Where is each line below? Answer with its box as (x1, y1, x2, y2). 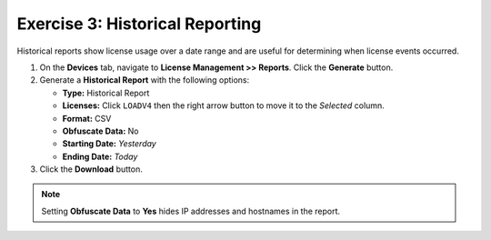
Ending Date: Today (62, 151, 138, 162)
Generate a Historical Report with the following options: (39, 75, 250, 85)
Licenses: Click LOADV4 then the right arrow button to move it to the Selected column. (62, 100, 386, 111)
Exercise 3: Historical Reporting (16, 14, 262, 34)
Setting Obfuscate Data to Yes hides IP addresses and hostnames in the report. (41, 205, 341, 216)
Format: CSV (62, 113, 112, 124)
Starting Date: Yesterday (62, 138, 156, 149)
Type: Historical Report (62, 87, 150, 98)
